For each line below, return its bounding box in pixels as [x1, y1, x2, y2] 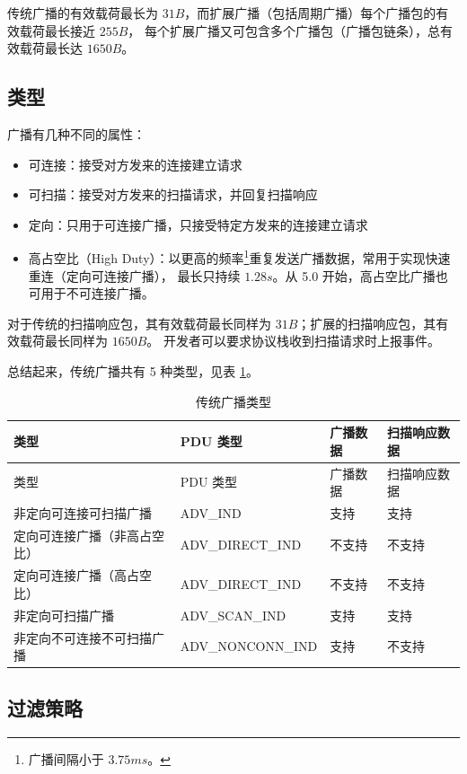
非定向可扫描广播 [13, 605, 114, 624]
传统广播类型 [196, 391, 271, 410]
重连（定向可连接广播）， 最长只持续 [28, 266, 241, 285]
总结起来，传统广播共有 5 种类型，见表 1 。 [7, 361, 259, 380]
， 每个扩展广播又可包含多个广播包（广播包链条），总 [128, 21, 440, 40]
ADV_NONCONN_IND [180, 637, 318, 655]
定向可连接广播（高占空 [13, 566, 152, 585]
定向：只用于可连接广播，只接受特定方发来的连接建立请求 [28, 215, 368, 233]
